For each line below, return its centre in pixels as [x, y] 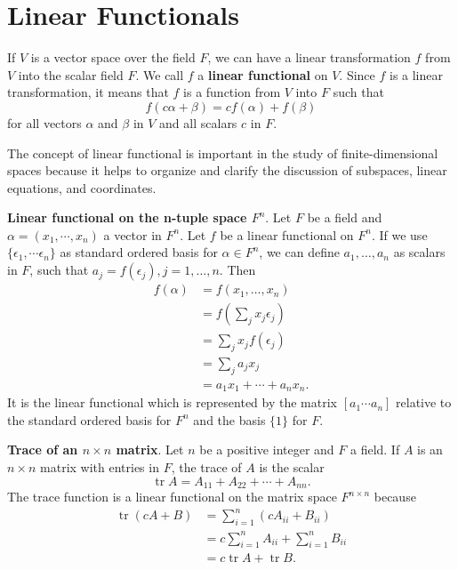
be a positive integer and [267, 450]
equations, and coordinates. [82, 187]
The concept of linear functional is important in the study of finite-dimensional [223, 153]
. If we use [399, 234]
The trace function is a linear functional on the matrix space [172, 497]
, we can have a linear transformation [309, 57]
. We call [160, 74]
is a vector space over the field [113, 57]
